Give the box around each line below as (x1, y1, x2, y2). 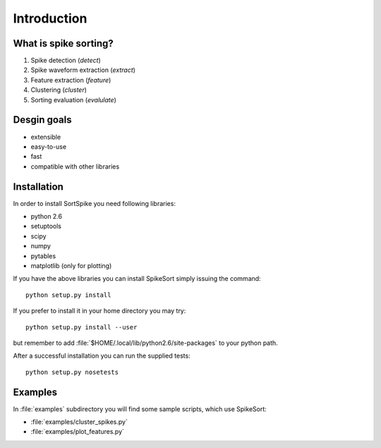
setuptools (30, 222, 61, 231)
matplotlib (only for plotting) (30, 261, 112, 270)
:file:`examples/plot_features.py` (30, 428, 125, 436)
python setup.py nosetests (25, 368, 119, 376)
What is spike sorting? (13, 37, 114, 49)
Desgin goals (13, 114, 72, 126)
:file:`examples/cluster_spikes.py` (30, 417, 128, 426)
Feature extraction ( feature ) (30, 75, 111, 84)
